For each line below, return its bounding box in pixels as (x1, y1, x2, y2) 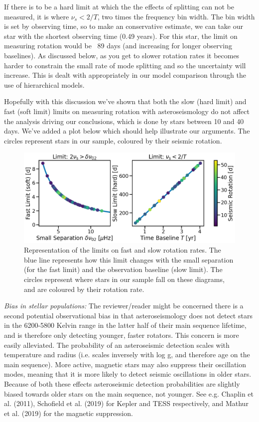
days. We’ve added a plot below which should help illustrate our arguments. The (4, 126, 250, 136)
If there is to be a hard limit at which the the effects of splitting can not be (4, 1, 234, 11)
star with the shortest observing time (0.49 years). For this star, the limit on (4, 30, 238, 41)
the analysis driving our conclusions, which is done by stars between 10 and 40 (4, 116, 244, 126)
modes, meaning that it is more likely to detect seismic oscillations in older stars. (4, 369, 252, 379)
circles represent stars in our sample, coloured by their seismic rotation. (4, 135, 222, 145)
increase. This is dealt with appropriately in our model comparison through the (4, 70, 246, 80)
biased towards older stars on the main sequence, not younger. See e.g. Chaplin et (4, 388, 254, 399)
